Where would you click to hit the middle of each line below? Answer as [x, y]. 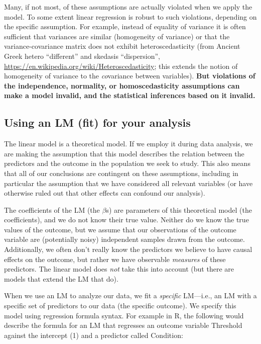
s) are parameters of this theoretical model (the [179, 209]
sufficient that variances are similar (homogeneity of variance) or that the [117, 36]
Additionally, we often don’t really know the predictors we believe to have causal [128, 249]
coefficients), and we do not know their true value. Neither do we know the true [126, 220]
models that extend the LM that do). [61, 278]
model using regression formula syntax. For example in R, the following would [124, 315]
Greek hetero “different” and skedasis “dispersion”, [82, 56]
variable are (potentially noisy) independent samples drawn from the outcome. [124, 239]
